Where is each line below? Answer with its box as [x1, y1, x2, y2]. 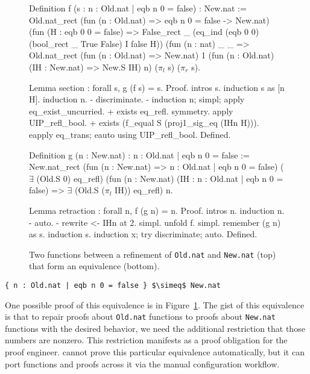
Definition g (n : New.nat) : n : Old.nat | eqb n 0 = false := [29, 148, 250, 161]
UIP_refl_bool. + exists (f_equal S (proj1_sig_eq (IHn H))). [29, 116, 259, 129]
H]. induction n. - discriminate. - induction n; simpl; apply [29, 93, 245, 105]
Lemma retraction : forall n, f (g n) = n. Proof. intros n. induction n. [29, 204, 285, 216]
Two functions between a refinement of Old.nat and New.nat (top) [29, 248, 276, 260]
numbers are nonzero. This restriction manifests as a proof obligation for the [5, 334, 288, 346]
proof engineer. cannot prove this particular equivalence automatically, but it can [5, 346, 305, 358]
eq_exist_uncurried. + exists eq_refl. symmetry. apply [29, 104, 233, 117]
